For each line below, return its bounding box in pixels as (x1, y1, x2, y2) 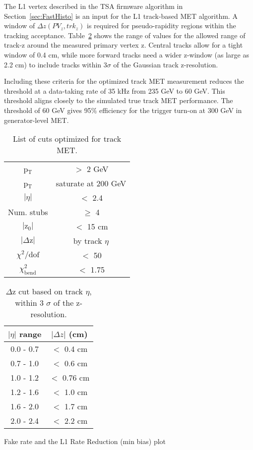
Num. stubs (8, 206, 48, 218)
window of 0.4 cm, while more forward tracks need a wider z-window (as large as (4, 49, 249, 59)
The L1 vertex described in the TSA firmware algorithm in (4, 1, 183, 11)
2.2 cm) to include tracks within (4, 59, 102, 69)
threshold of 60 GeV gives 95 (4, 105, 91, 115)
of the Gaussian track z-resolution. (113, 59, 218, 69)
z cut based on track (12, 285, 83, 297)
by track (73, 235, 102, 247)
